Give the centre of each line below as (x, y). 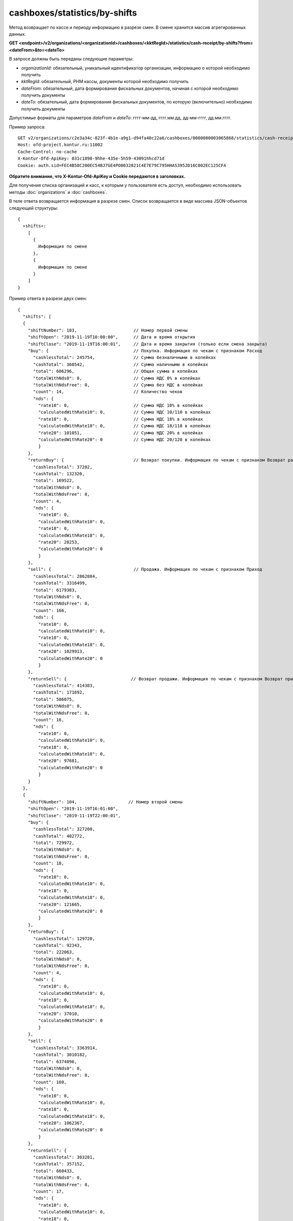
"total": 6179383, (55, 590)
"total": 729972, (54, 843)
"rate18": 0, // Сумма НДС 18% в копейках (121, 419)
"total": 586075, (54, 699)
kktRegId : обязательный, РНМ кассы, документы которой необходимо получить (105, 82)
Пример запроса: (27, 126)
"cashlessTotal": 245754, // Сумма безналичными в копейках (125, 358)
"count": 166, (50, 610)
